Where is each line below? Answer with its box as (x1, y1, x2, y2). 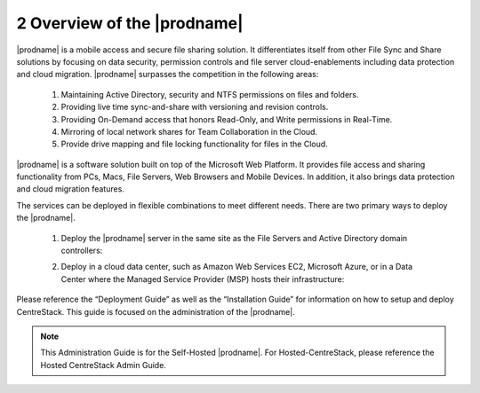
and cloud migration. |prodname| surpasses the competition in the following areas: (16, 69, 319, 80)
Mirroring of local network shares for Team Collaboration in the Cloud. (60, 126, 318, 137)
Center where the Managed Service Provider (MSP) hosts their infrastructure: (60, 273, 345, 284)
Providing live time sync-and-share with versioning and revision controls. (60, 102, 329, 113)
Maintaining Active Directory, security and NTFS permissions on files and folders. (60, 89, 359, 99)
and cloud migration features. (16, 184, 124, 194)
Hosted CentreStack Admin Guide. (40, 359, 166, 370)
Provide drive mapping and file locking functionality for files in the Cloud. (60, 138, 328, 150)
